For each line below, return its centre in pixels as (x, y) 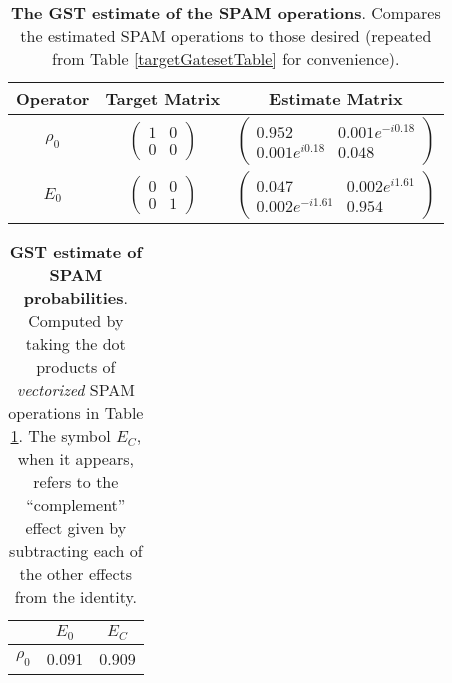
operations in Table (76, 412)
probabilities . (75, 297)
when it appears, (75, 458)
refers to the (76, 481)
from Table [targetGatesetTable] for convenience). (226, 58)
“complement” (76, 504)
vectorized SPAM (75, 389)
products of (76, 366)
